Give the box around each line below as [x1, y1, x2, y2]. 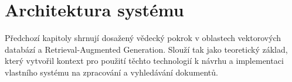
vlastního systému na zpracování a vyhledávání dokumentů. [5, 66, 218, 78]
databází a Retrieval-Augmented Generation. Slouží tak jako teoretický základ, [5, 43, 288, 55]
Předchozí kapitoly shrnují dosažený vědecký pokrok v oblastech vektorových [5, 32, 281, 44]
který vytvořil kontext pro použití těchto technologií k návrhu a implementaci [5, 54, 284, 67]
